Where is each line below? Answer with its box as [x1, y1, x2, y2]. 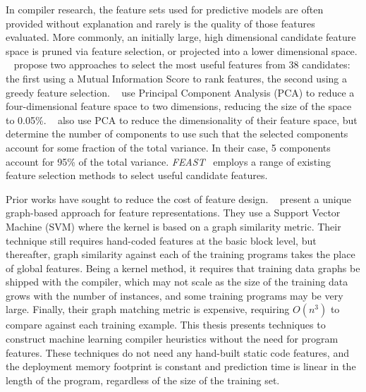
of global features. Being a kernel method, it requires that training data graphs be [6, 260, 360, 275]
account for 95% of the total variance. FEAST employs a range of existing [6, 154, 331, 169]
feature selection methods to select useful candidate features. [6, 168, 268, 183]
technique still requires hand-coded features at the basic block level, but [6, 233, 317, 247]
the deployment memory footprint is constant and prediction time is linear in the [6, 359, 356, 374]
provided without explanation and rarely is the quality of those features [6, 16, 315, 30]
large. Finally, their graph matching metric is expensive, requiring [6, 302, 290, 317]
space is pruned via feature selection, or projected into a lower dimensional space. [6, 43, 358, 58]
